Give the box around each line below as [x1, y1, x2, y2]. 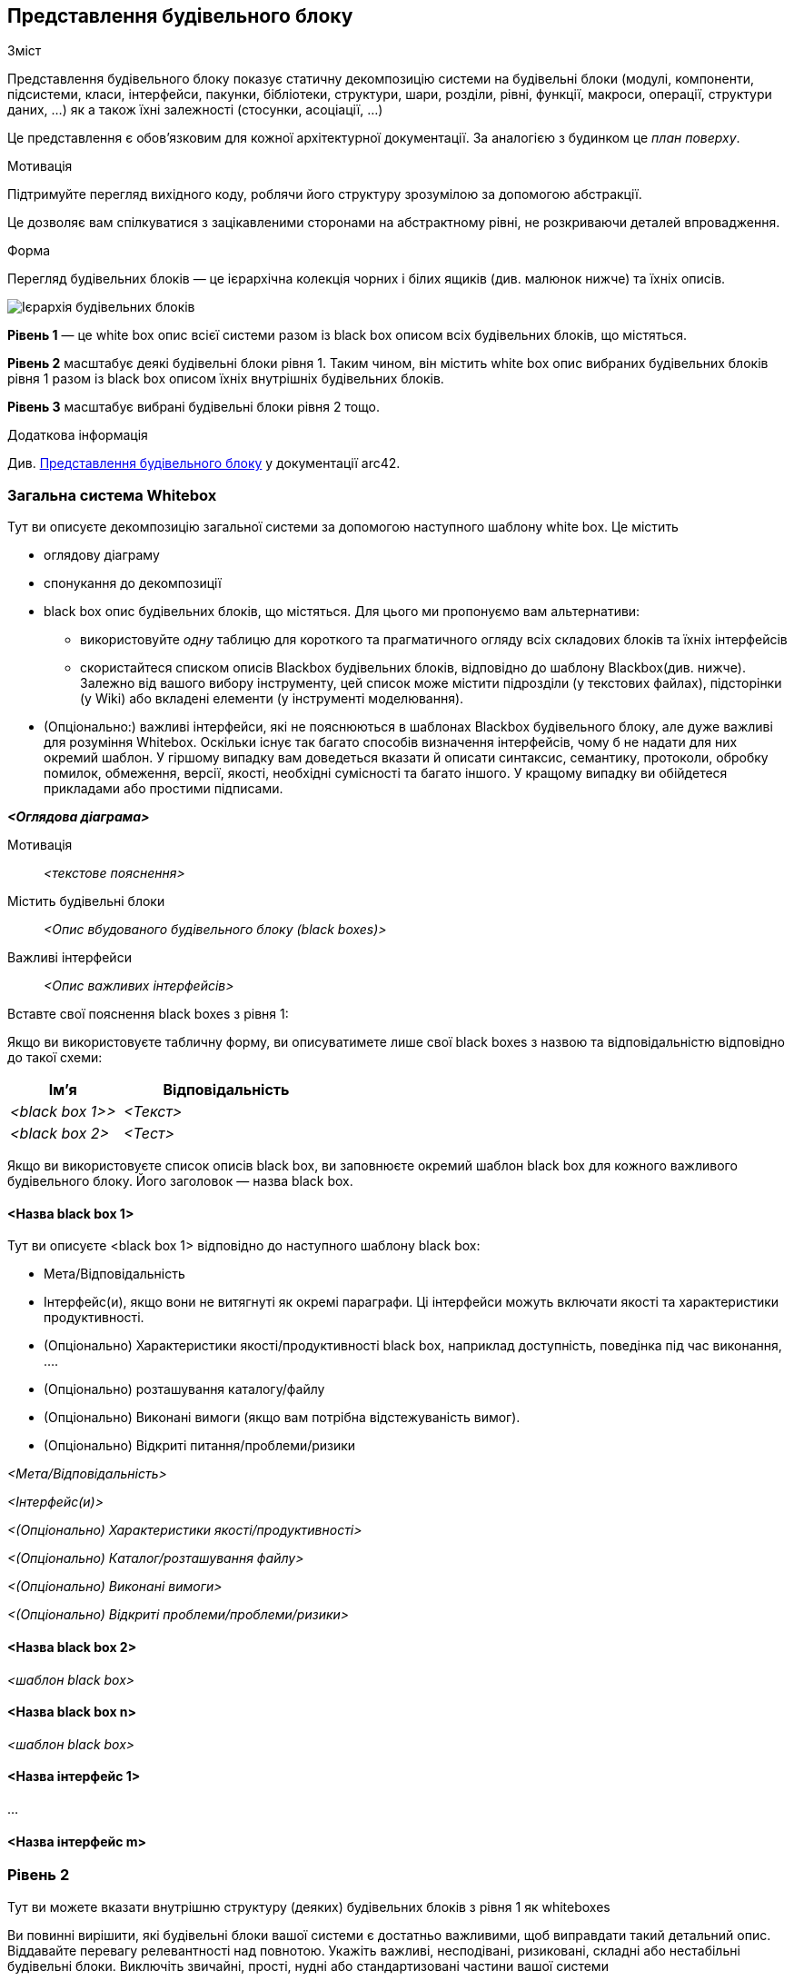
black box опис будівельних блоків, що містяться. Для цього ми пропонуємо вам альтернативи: [44, 603, 640, 620]
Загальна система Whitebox [7, 485, 217, 504]
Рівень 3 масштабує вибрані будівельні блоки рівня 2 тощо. [7, 399, 381, 415]
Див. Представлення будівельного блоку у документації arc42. [7, 455, 401, 472]
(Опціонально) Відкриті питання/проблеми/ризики [44, 1438, 356, 1454]
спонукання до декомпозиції [44, 575, 222, 592]
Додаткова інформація [7, 427, 148, 443]
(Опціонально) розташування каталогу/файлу [44, 1381, 325, 1398]
